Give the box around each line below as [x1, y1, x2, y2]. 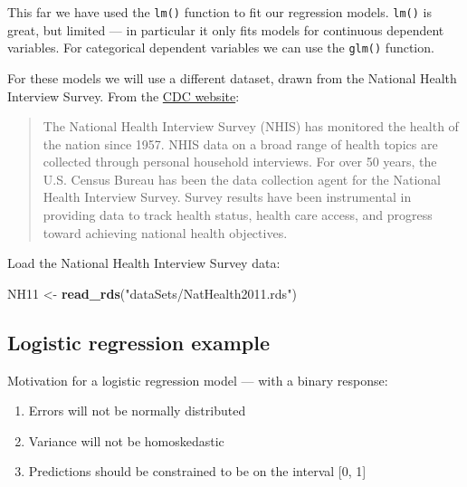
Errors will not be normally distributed [28, 401, 246, 420]
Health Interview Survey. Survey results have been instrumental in [43, 187, 412, 206]
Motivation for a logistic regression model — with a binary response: [7, 370, 388, 389]
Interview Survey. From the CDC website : [7, 86, 240, 105]
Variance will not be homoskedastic [28, 431, 224, 450]
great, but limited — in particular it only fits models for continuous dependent [7, 20, 444, 39]
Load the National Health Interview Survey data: [7, 253, 281, 272]
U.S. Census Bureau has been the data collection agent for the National [43, 169, 441, 188]
